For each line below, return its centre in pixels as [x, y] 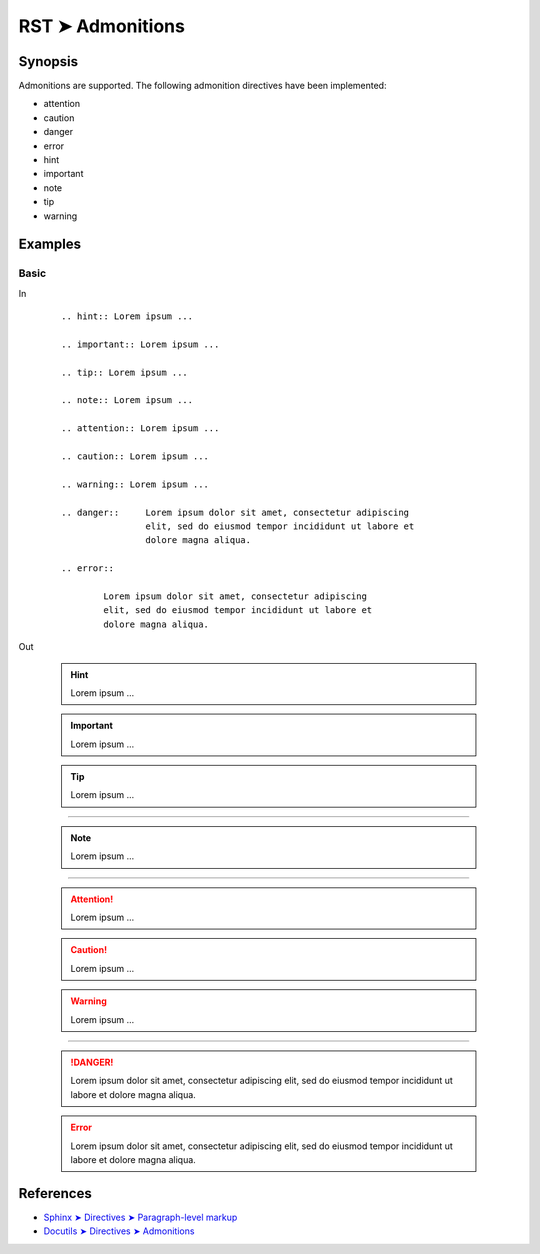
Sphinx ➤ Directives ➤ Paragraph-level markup [140, 1217]
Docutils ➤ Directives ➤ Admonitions [119, 1231]
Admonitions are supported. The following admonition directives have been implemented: [202, 86]
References [55, 1193]
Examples [50, 244]
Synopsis [48, 61]
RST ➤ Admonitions [101, 26]
